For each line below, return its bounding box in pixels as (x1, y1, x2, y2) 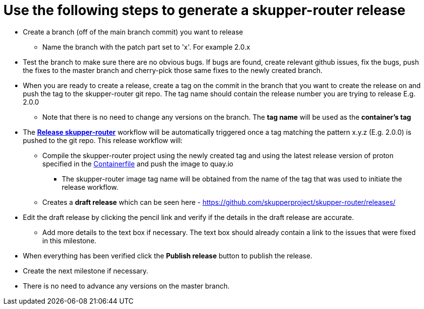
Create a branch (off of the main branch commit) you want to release (23, 27, 243, 36)
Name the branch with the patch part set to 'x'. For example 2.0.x (42, 42, 250, 51)
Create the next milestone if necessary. (23, 266, 148, 275)
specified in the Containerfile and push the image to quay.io (42, 159, 233, 168)
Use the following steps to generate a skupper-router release (3, 2, 406, 18)
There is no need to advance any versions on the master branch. (23, 281, 230, 290)
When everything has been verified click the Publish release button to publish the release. (23, 251, 313, 260)
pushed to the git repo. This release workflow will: (23, 136, 183, 145)
